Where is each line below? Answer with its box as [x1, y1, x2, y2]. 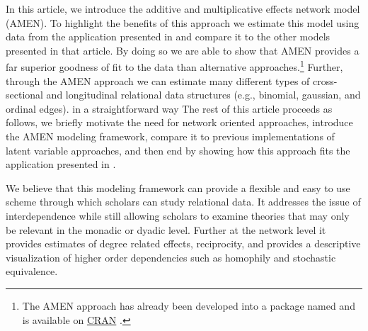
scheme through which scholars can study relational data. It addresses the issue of [6, 194, 361, 209]
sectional [6, 87, 43, 102]
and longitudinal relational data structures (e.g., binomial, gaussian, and [46, 87, 361, 102]
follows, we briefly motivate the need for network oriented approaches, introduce [6, 115, 353, 130]
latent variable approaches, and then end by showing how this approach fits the [6, 142, 350, 157]
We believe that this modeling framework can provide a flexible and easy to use [6, 180, 350, 195]
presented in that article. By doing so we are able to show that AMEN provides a [6, 43, 360, 57]
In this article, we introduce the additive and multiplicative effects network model [6, 1, 360, 16]
